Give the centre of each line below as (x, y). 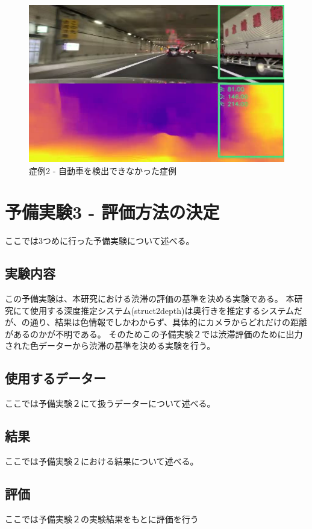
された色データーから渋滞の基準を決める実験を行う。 (110, 346)
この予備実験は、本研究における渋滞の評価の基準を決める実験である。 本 (150, 299)
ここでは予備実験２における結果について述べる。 (102, 461)
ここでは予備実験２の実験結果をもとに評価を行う (102, 518)
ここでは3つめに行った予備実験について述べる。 (100, 241)
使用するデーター (55, 378)
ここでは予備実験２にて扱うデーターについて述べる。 (110, 403)
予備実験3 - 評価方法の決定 (112, 212)
